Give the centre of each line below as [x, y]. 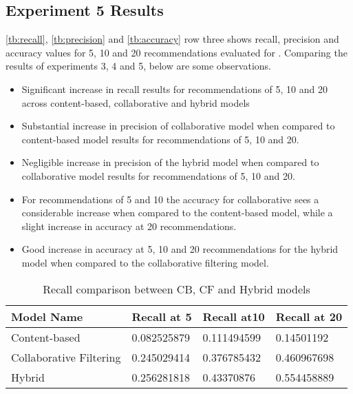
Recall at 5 [162, 316]
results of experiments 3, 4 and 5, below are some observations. [138, 66]
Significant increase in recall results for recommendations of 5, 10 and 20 [175, 89]
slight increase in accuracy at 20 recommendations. [129, 226]
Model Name [47, 316]
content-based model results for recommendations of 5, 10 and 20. [160, 139]
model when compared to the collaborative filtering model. [145, 262]
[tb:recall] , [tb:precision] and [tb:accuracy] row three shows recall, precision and [172, 39]
